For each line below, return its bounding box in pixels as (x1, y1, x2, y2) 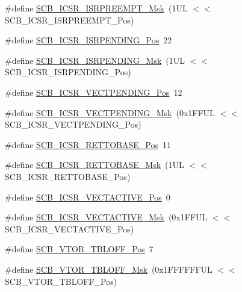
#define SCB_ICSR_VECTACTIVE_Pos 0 (5, 190, 170, 203)
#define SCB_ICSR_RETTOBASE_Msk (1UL (5, 158, 184, 171)
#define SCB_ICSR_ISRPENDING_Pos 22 (5, 34, 172, 46)
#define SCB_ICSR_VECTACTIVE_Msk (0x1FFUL (5, 211, 208, 223)
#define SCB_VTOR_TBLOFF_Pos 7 (5, 243, 154, 255)
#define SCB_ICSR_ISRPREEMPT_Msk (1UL (5, 2, 188, 14)
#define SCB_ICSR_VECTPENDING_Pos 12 (5, 85, 182, 98)
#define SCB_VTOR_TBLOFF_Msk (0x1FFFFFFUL (5, 262, 213, 275)
